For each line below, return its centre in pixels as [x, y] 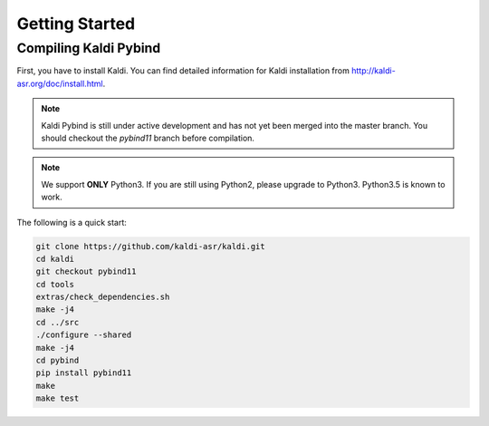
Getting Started [76, 24]
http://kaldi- [374, 71]
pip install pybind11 [84, 373]
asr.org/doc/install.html [60, 83]
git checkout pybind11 [86, 271]
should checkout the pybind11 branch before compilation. [148, 138]
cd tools [55, 284]
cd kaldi [55, 259]
